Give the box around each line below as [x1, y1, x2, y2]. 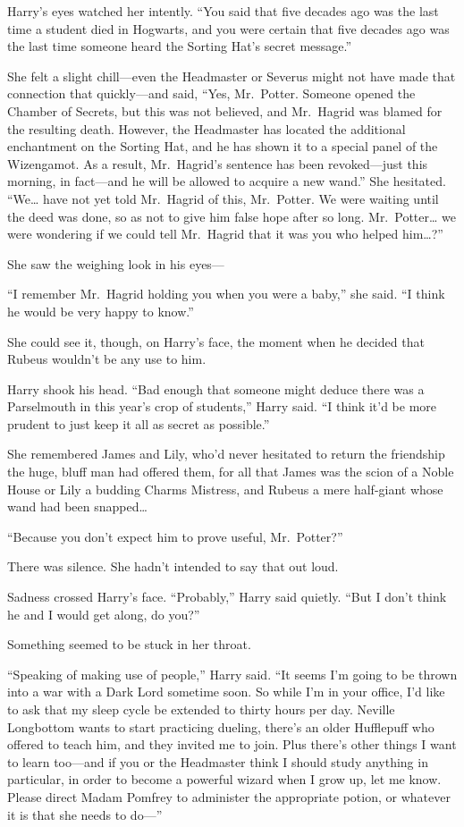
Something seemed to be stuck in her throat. [7, 635, 251, 654]
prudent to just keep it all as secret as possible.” [7, 414, 270, 433]
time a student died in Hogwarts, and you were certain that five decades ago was [7, 19, 450, 38]
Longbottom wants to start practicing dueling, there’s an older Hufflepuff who [7, 717, 434, 736]
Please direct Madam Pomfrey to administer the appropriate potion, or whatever [7, 787, 451, 806]
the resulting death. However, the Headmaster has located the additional [7, 119, 406, 138]
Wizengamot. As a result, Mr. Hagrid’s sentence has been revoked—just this [7, 154, 428, 173]
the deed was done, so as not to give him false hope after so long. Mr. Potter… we [7, 207, 456, 225]
